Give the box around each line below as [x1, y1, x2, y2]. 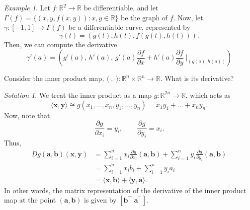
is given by [84, 195, 117, 205]
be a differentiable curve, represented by [68, 22, 190, 32]
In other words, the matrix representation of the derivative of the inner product [4, 185, 247, 195]
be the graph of [120, 12, 168, 22]
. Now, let [173, 12, 203, 22]
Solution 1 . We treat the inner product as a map [4, 89, 152, 100]
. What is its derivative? [160, 73, 234, 83]
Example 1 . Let [4, 2, 50, 12]
